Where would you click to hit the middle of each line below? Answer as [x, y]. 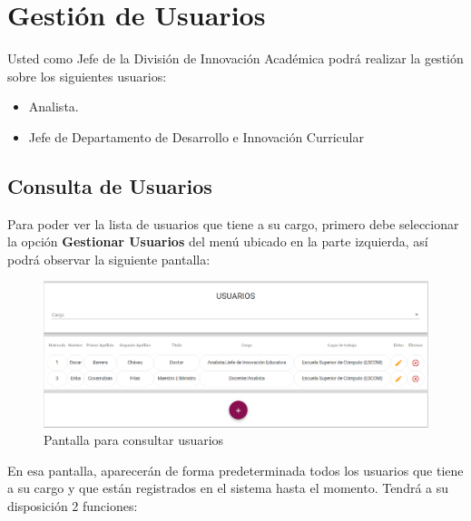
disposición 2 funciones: [73, 505]
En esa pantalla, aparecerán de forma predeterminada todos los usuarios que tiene [235, 470]
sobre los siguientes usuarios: [87, 76]
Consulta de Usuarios [110, 185]
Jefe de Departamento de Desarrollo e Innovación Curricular [196, 136]
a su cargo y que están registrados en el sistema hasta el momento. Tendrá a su [228, 488]
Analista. [54, 106]
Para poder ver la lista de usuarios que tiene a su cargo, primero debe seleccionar [233, 223]
